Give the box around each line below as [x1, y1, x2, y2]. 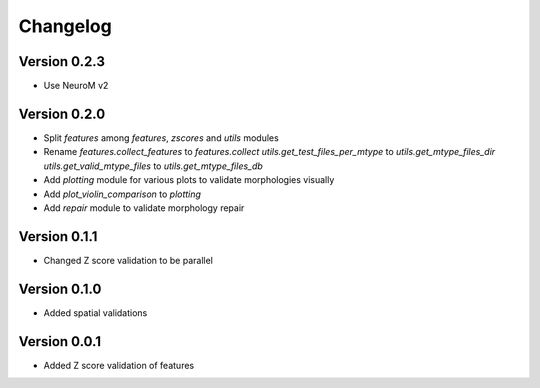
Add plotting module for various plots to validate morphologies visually [43, 174, 335, 186]
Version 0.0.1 [18, 333, 102, 350]
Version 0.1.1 [18, 228, 98, 245]
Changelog [18, 15, 112, 37]
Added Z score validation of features [43, 359, 195, 371]
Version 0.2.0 [18, 105, 106, 122]
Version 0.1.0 [18, 280, 102, 297]
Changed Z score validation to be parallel [43, 254, 214, 266]
